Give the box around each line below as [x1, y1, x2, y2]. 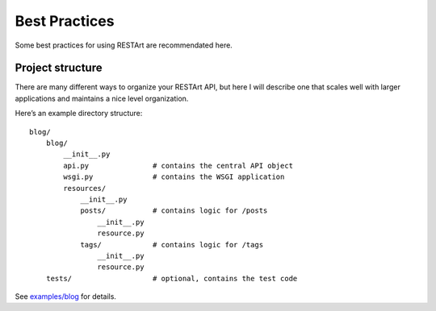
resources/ [63, 184, 107, 193]
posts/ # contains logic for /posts [80, 206, 268, 215]
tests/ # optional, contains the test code [45, 274, 298, 283]
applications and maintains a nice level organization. [15, 93, 189, 103]
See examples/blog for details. [15, 292, 117, 301]
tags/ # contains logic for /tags [80, 240, 264, 249]
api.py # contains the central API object [63, 161, 294, 170]
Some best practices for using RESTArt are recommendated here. [15, 40, 233, 50]
